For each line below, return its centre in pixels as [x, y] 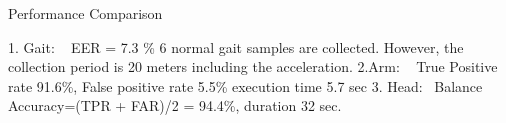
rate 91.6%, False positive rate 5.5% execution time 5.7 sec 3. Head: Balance [245, 85]
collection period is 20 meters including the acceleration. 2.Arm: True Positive [253, 66]
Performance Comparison [85, 13]
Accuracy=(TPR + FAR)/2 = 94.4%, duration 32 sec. [175, 105]
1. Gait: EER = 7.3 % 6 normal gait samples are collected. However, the [236, 46]
